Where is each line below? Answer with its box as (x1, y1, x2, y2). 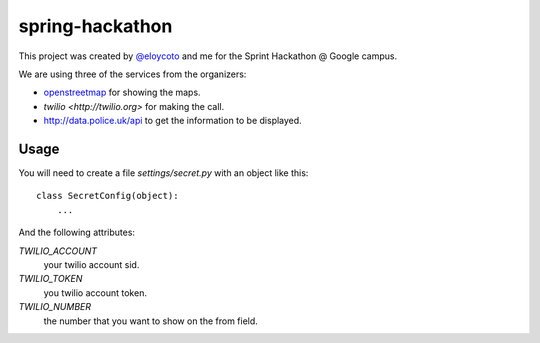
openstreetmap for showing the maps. (43, 86, 201, 99)
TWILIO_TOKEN (18, 273, 83, 285)
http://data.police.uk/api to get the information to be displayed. (43, 115, 302, 127)
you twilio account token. (43, 286, 147, 299)
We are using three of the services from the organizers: (18, 68, 247, 80)
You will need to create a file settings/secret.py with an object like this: (18, 167, 309, 179)
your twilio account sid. (43, 258, 140, 270)
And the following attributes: (18, 226, 135, 239)
